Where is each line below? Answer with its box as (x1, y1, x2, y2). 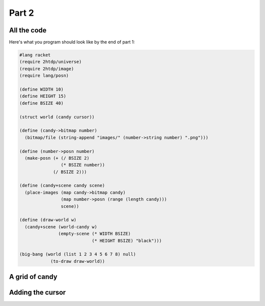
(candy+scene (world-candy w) (25, 224, 98, 229)
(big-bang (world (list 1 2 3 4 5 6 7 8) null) (19, 251, 136, 257)
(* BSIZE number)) (60, 162, 105, 168)
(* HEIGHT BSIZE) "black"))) (91, 238, 162, 243)
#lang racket (19, 52, 51, 58)
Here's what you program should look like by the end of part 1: (9, 39, 135, 45)
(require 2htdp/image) (19, 66, 74, 71)
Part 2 (9, 7, 34, 18)
